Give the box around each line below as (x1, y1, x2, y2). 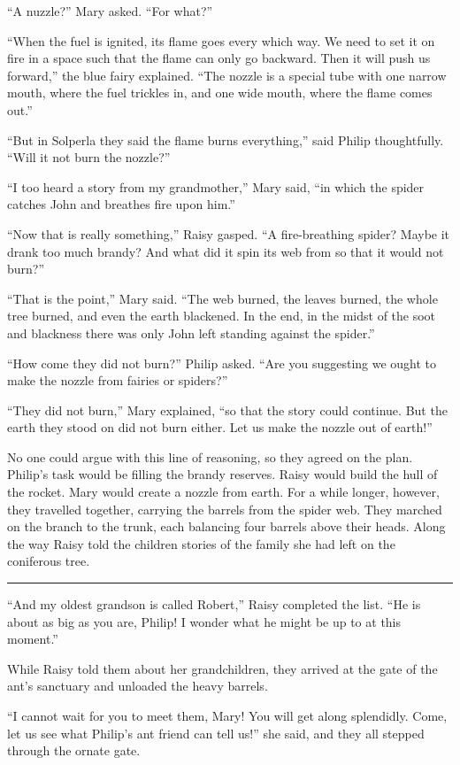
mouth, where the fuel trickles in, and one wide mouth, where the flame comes (7, 83, 433, 102)
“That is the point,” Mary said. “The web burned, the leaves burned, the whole (7, 289, 438, 307)
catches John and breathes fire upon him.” (7, 195, 235, 213)
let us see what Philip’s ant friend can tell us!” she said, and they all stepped (7, 723, 425, 742)
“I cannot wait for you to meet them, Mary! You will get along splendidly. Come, (7, 707, 448, 724)
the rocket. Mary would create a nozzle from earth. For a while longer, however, (7, 483, 440, 501)
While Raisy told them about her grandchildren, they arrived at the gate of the (7, 659, 438, 677)
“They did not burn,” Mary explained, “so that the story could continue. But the (7, 400, 448, 419)
